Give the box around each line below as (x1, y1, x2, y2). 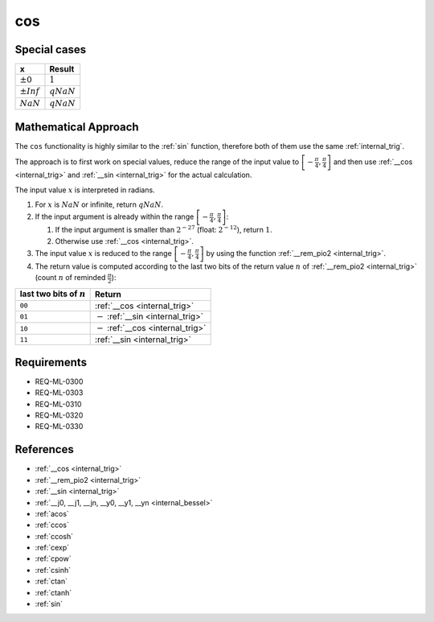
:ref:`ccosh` (35, 531, 74, 541)
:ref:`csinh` (35, 565, 72, 575)
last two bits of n (19, 288, 86, 299)
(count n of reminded (35, 273, 106, 282)
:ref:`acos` (35, 509, 70, 518)
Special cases (14, 43, 87, 56)
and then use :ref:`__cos (333, 157, 413, 167)
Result (49, 64, 75, 75)
